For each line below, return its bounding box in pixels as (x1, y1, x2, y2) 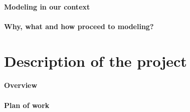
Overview (4, 80, 38, 90)
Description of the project (4, 50, 187, 71)
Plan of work (4, 99, 50, 110)
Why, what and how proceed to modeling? (4, 21, 154, 31)
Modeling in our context (4, 1, 90, 12)
